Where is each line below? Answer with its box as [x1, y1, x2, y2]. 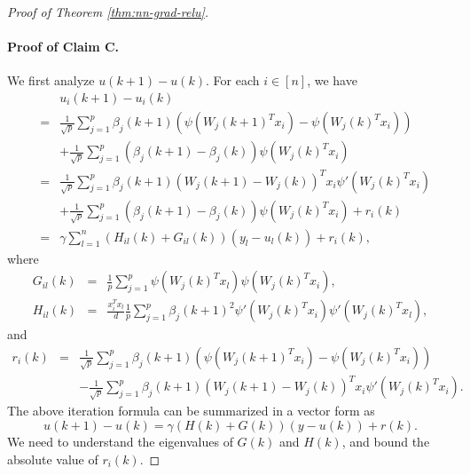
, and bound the [341, 432, 430, 451]
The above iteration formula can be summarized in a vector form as [7, 401, 375, 420]
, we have [307, 71, 357, 90]
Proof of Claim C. [7, 37, 120, 56]
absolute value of [7, 449, 98, 468]
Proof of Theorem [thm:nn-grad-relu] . [7, 3, 209, 20]
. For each [205, 71, 260, 90]
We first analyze [7, 71, 95, 90]
